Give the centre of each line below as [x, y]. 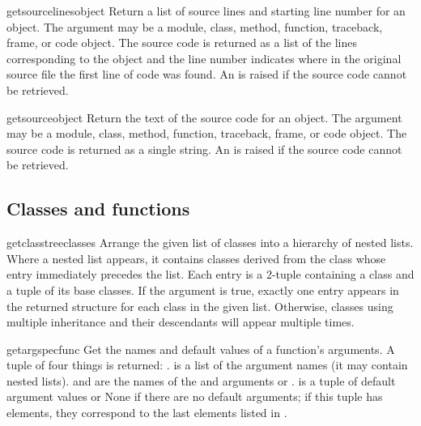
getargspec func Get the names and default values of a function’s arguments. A [201, 349]
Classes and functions [98, 209]
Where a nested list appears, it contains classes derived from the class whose [196, 258]
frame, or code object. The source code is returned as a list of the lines [182, 43]
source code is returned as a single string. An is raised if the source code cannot [204, 149]
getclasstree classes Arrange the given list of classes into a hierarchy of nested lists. [210, 243]
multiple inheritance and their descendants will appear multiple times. [181, 322]
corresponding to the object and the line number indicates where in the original [204, 58]
